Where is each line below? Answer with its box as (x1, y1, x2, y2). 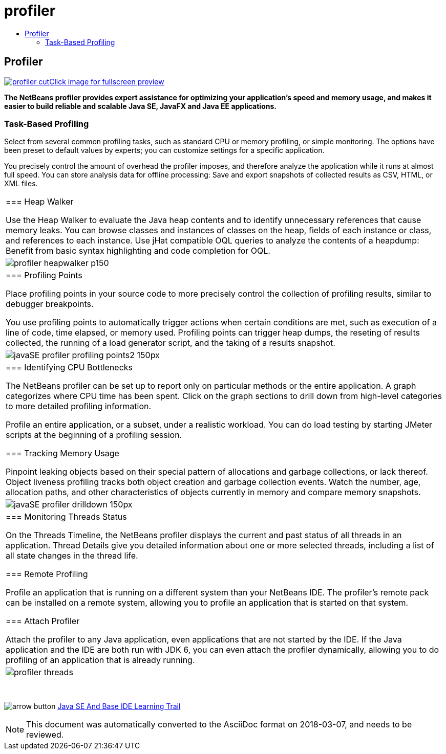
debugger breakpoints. (6, 299, 94, 309)
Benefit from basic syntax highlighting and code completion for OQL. (6, 246, 270, 256)
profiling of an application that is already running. (6, 655, 195, 666)
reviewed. (26, 729, 64, 740)
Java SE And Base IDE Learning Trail (57, 702, 181, 711)
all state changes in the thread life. (6, 550, 138, 561)
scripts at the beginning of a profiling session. (6, 430, 182, 440)
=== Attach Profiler (6, 616, 80, 627)
